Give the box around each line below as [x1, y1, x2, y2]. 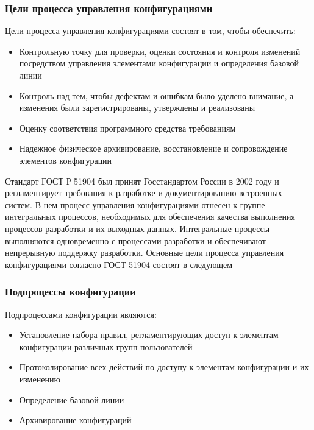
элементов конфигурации [19, 153, 112, 166]
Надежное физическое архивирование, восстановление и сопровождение [19, 142, 288, 155]
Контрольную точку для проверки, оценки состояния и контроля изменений [19, 44, 301, 57]
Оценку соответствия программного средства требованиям [19, 121, 236, 134]
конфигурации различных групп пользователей [19, 340, 193, 353]
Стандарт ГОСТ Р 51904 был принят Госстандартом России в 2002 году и [5, 174, 279, 187]
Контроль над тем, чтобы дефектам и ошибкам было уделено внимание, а [19, 89, 294, 102]
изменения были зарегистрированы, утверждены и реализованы [19, 101, 255, 114]
